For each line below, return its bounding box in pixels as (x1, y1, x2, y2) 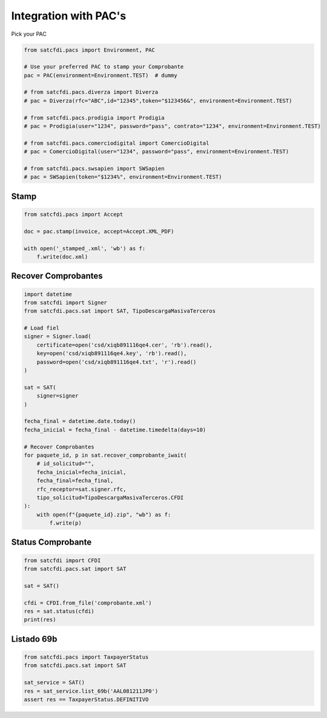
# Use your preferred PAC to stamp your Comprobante (24, 64, 184, 70)
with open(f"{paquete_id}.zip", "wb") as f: (36, 511, 171, 518)
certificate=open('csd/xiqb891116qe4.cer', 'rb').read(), (36, 341, 213, 348)
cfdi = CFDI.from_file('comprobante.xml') (24, 599, 152, 606)
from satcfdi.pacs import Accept (24, 211, 124, 218)
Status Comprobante (11, 537, 92, 548)
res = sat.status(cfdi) (24, 608, 95, 615)
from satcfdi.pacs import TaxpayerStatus (24, 654, 149, 660)
